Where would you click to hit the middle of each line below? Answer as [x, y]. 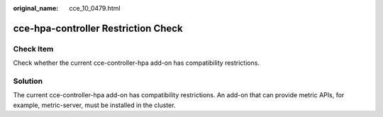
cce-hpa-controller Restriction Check [98, 28]
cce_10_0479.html [95, 8]
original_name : [36, 8]
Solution [28, 81]
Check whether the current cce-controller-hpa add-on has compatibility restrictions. [137, 63]
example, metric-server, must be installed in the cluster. [94, 105]
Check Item [33, 49]
